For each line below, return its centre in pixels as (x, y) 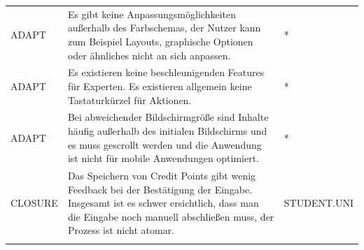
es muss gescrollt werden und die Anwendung (164, 144)
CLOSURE (34, 203)
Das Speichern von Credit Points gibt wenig (162, 176)
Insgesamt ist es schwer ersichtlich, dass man (163, 203)
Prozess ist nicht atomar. (121, 230)
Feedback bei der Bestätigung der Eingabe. (160, 189)
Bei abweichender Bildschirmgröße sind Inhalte (168, 117)
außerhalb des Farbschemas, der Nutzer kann (164, 28)
